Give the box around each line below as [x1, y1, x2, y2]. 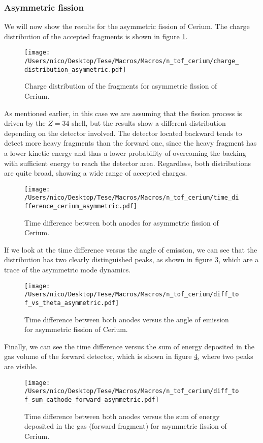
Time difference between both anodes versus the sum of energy [24, 410, 220, 421]
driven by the [4, 118, 46, 128]
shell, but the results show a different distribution [72, 118, 226, 128]
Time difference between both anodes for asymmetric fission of [24, 217, 219, 228]
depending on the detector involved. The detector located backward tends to [4, 127, 242, 138]
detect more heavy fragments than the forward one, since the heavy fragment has [4, 137, 257, 148]
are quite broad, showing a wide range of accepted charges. [4, 168, 187, 178]
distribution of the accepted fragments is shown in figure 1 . [4, 31, 188, 41]
